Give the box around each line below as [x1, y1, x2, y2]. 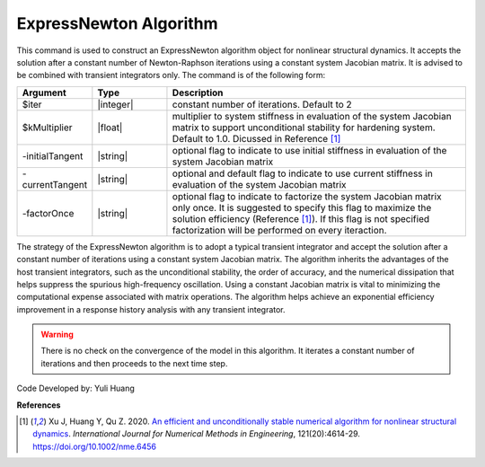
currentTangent [22, 178, 88, 190]
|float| [97, 121, 123, 134]
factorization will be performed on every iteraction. [172, 224, 387, 236]
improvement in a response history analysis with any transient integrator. [16, 304, 287, 314]
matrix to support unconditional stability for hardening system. [172, 121, 436, 134]
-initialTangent [22, 149, 84, 162]
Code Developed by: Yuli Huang [16, 383, 135, 394]
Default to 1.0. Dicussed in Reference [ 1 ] [172, 132, 341, 145]
